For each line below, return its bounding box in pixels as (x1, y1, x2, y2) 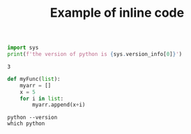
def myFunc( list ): (7, 75, 61, 82)
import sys (7, 44, 39, 52)
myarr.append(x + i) (32, 101, 86, 109)
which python (7, 120, 45, 127)
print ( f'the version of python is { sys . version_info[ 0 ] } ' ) (7, 51, 183, 58)
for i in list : (20, 95, 64, 102)
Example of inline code (49, 5, 185, 21)
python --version (7, 114, 58, 121)
